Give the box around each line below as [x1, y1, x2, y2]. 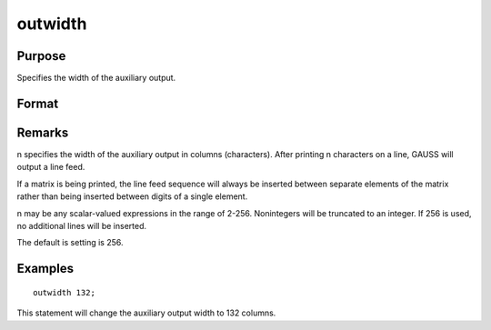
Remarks [16, 125, 69, 140]
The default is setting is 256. [16, 237, 124, 248]
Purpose [16, 48, 66, 64]
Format [16, 95, 59, 111]
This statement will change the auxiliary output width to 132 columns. [16, 307, 276, 318]
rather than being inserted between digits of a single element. [16, 191, 248, 202]
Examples [16, 261, 75, 276]
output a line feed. [16, 162, 85, 173]
